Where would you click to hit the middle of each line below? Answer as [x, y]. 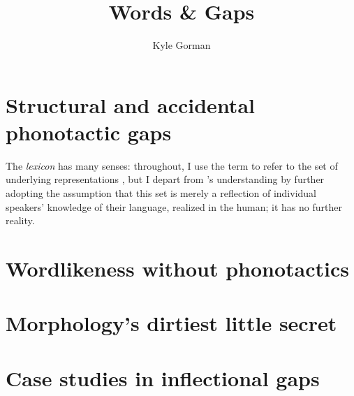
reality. [20, 220]
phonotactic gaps [89, 132]
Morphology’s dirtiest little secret [171, 323]
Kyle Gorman [182, 45]
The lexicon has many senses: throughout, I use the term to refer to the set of [172, 165]
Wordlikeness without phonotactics [178, 268]
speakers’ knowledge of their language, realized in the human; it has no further [174, 206]
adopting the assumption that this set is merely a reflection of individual [161, 193]
